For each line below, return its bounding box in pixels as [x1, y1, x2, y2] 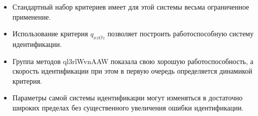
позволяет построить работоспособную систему [107, 28, 254, 39]
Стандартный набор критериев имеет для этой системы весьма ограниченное [12, 2, 249, 12]
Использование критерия [12, 28, 88, 39]
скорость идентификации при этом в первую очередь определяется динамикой [12, 66, 252, 76]
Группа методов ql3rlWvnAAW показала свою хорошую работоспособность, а [12, 55, 253, 66]
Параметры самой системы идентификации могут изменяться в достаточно [12, 92, 243, 103]
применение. [12, 11, 51, 22]
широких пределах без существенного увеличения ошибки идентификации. [12, 102, 244, 112]
